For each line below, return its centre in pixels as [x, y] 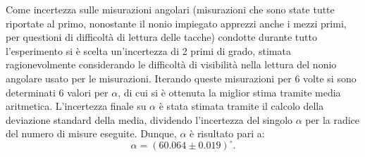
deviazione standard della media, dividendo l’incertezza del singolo [149, 119]
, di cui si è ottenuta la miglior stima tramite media [229, 92]
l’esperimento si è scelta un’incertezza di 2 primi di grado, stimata [148, 50]
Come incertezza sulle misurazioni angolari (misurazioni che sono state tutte [170, 9]
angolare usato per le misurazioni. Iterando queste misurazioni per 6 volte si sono [181, 78]
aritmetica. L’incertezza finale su [76, 106]
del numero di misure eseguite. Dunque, [91, 133]
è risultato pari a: [227, 133]
